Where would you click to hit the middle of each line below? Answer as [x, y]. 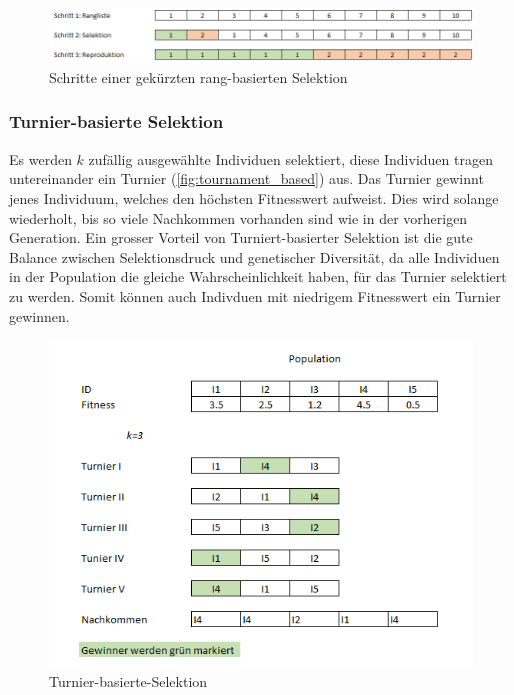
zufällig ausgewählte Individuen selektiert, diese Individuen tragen [290, 158]
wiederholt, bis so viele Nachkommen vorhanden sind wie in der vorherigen [238, 217]
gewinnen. [39, 315]
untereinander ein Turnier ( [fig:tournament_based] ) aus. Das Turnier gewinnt [246, 178]
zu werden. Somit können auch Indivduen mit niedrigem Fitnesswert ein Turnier [255, 295]
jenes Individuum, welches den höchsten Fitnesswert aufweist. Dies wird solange [254, 197]
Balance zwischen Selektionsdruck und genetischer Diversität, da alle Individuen [254, 256]
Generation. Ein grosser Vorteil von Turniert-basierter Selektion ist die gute [241, 237]
